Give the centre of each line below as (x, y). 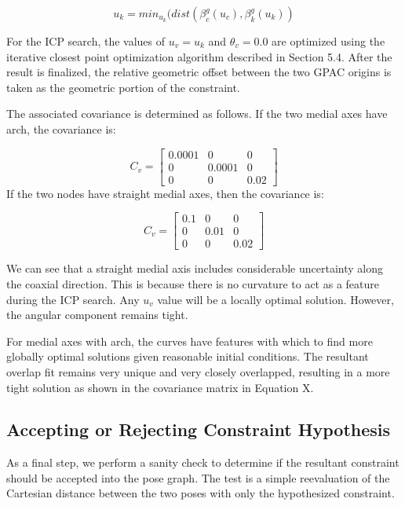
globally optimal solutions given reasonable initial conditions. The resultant (188, 356)
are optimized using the (328, 41)
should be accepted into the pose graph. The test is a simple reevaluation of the (198, 477)
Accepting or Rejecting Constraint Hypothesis (199, 429)
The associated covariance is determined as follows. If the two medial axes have (197, 114)
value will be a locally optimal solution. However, (275, 299)
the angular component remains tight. (97, 315)
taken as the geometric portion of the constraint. (123, 87)
